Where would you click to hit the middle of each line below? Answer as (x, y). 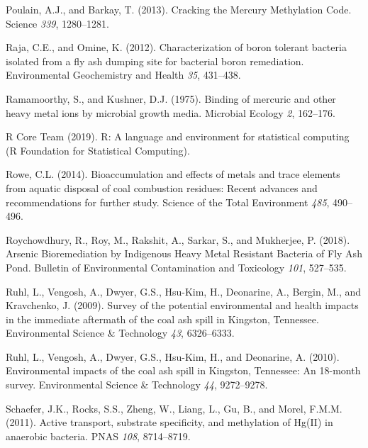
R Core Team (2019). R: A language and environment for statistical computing (178, 136)
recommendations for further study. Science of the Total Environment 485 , (168, 202)
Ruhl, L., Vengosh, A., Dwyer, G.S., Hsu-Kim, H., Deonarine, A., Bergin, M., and (184, 291)
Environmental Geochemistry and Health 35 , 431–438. (123, 75)
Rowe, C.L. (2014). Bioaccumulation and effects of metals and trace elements (173, 174)
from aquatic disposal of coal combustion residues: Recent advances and (162, 187)
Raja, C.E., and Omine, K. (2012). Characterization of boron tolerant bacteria (176, 47)
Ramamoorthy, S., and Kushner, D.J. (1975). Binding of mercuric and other (171, 98)
